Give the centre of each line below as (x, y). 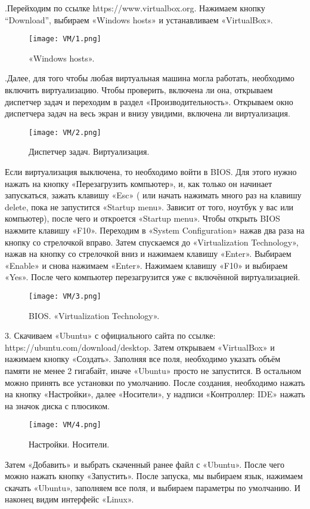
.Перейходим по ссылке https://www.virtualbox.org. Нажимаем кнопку (135, 8)
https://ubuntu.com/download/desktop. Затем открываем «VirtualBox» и (140, 347)
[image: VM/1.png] (65, 39)
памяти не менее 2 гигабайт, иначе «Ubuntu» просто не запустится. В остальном (153, 371)
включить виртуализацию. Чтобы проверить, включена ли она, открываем (139, 90)
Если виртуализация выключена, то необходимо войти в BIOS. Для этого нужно (151, 172)
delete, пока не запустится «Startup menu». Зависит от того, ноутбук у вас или (149, 206)
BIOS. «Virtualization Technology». (94, 315)
